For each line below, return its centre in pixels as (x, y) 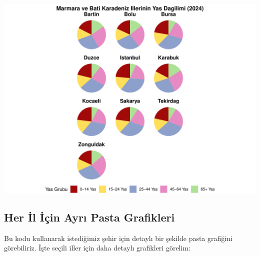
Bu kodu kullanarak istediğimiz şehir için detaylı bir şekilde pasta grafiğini (118, 238)
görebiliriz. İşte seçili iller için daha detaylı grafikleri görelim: (97, 248)
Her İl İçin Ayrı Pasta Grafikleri (89, 217)
